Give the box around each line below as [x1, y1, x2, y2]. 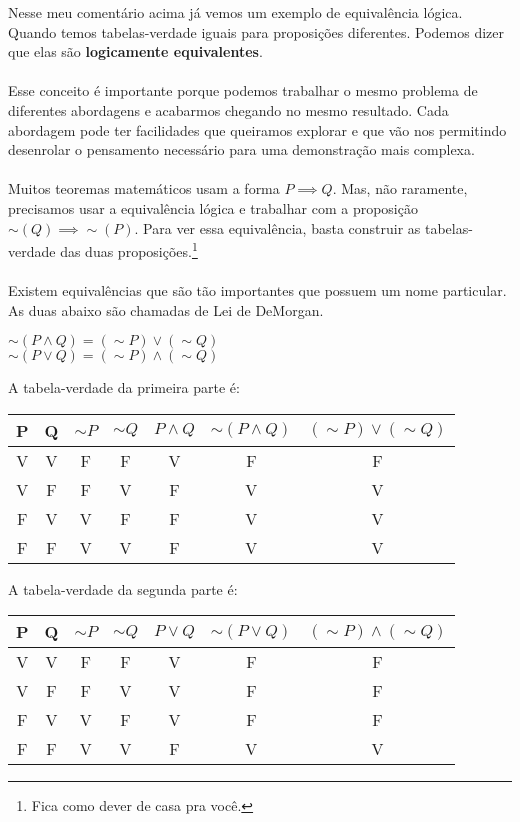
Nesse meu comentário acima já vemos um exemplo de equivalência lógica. [8, 2, 463, 22]
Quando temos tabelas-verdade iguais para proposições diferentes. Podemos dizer [8, 21, 504, 42]
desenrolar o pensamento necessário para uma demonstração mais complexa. [8, 139, 475, 160]
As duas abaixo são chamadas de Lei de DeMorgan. [8, 299, 324, 320]
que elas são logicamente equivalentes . [8, 41, 263, 62]
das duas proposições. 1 [60, 238, 198, 261]
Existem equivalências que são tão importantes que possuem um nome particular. [8, 279, 507, 300]
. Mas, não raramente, [332, 178, 468, 199]
